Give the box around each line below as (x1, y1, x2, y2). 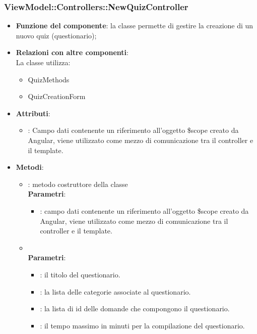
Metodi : (16, 162, 44, 172)
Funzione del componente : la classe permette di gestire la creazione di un (16, 20, 253, 31)
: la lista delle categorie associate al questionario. (40, 286, 191, 297)
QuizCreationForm (28, 91, 86, 102)
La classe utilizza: (16, 57, 71, 67)
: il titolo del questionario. (40, 269, 120, 279)
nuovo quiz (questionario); (16, 30, 97, 40)
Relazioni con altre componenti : (16, 47, 128, 58)
